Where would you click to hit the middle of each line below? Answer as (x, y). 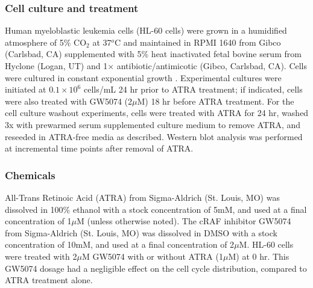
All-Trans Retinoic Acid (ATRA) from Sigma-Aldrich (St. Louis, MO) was (142, 197)
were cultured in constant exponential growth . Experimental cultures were (143, 77)
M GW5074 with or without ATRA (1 (152, 256)
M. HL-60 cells (266, 244)
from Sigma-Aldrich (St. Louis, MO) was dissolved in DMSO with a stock (141, 232)
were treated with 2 (41, 256)
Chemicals (30, 175)
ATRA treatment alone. (49, 280)
